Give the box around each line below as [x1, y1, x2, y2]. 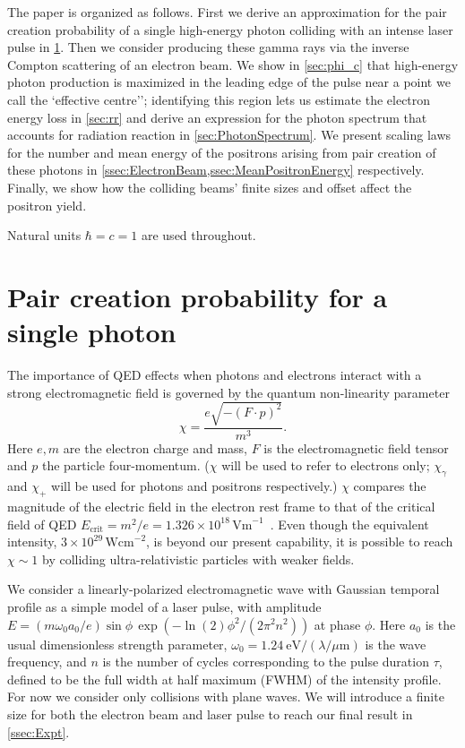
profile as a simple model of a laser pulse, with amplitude [7, 597, 322, 615]
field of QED [7, 514, 77, 533]
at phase [314, 615, 361, 633]
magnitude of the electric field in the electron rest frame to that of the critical [7, 496, 435, 515]
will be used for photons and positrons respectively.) [51, 477, 338, 495]
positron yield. [7, 195, 87, 214]
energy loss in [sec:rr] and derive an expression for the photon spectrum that [7, 107, 427, 126]
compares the [353, 477, 426, 495]
